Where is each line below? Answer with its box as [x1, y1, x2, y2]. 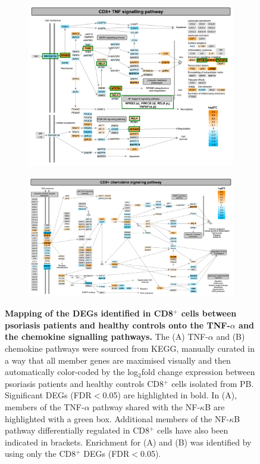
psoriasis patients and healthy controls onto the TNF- [5, 318, 230, 331]
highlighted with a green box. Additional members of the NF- [5, 412, 230, 425]
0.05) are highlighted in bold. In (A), [102, 389, 237, 401]
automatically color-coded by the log [5, 365, 139, 378]
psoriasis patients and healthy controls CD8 [5, 377, 164, 389]
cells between [181, 307, 237, 319]
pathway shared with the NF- [92, 400, 201, 413]
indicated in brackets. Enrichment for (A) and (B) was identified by [5, 435, 252, 448]
